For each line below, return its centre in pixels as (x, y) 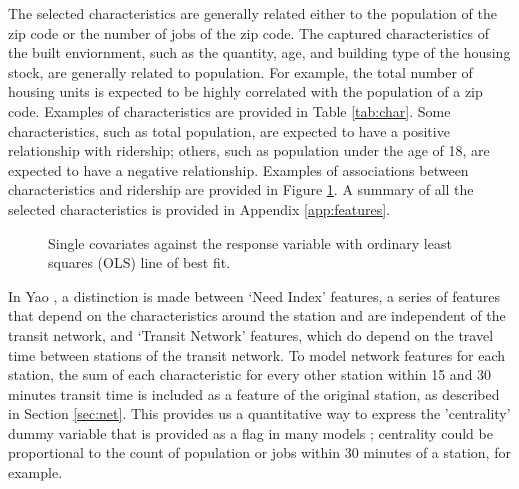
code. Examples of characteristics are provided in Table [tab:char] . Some (229, 110)
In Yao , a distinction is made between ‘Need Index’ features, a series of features (254, 295)
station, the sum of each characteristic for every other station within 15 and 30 (250, 374)
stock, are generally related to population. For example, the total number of (240, 71)
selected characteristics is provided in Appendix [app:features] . (199, 208)
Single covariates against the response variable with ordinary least (250, 242)
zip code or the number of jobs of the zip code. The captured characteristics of (249, 32)
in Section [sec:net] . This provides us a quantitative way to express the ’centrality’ (259, 413)
